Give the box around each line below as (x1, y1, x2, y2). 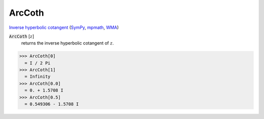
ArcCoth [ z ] (9, 33, 34, 39)
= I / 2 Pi (24, 60, 51, 66)
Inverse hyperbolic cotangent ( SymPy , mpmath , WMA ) (9, 24, 119, 30)
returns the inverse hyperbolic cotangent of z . (21, 40, 114, 46)
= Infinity (24, 74, 51, 79)
